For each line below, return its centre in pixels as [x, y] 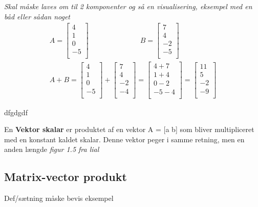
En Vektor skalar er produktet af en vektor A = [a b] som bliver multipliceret [129, 129]
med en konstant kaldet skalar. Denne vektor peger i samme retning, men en [124, 139]
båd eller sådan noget [37, 16]
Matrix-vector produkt [66, 177]
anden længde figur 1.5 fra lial [52, 149]
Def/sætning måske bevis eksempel [59, 198]
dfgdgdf [16, 112]
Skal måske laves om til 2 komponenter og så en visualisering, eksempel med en [128, 6]
